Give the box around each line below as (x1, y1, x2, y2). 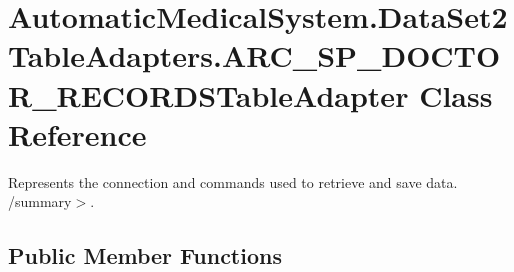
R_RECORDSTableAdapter (8, 74, 409, 115)
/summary (8, 191, 72, 212)
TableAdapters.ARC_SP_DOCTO (8, 35, 501, 76)
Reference (8, 113, 147, 154)
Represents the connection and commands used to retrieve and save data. (8, 171, 458, 192)
